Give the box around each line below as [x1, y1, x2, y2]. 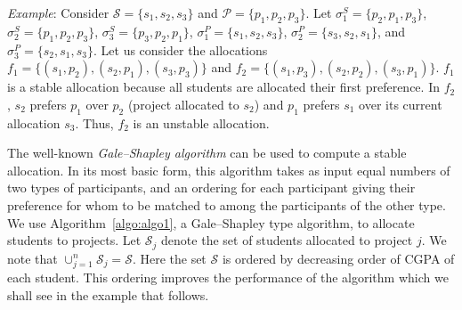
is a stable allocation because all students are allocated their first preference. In [7, 77, 440, 96]
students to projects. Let [7, 231, 142, 249]
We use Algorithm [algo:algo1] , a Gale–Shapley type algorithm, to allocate [7, 213, 415, 232]
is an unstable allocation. [133, 113, 270, 132]
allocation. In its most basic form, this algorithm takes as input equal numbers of [7, 160, 450, 179]
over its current [359, 94, 442, 113]
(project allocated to [127, 94, 239, 113]
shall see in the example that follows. [7, 285, 209, 304]
